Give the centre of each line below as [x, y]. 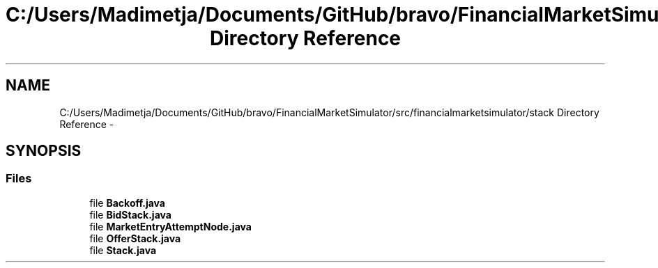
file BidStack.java [130, 214]
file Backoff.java [127, 203]
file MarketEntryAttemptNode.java [170, 226]
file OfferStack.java [135, 238]
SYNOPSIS [44, 151]
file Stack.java [123, 250]
